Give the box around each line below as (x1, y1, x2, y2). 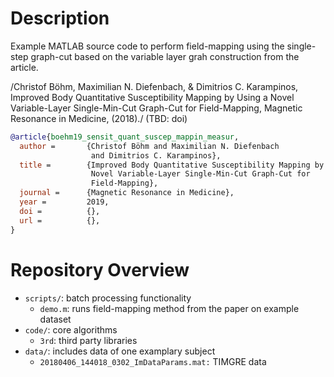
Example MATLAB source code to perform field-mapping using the (10, 40, 285, 52)
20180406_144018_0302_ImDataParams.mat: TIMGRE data (39, 355, 267, 367)
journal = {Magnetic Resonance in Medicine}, (19, 188, 235, 198)
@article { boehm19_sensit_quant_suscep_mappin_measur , (10, 132, 240, 142)
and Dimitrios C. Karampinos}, (90, 150, 222, 161)
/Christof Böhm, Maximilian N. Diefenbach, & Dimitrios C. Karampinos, (10, 80, 299, 92)
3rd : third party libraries (39, 334, 138, 346)
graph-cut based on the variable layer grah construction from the (30, 50, 300, 62)
